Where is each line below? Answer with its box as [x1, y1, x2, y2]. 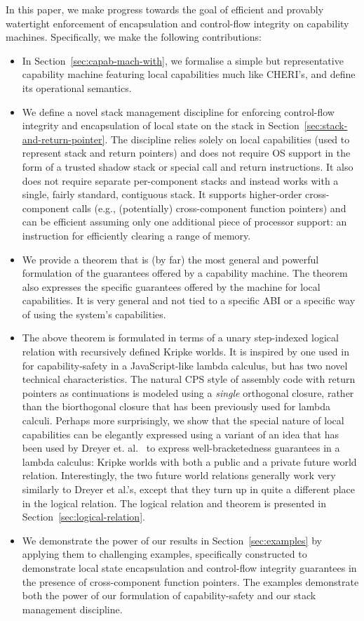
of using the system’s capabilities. [22, 306, 166, 321]
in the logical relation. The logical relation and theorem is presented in [22, 495, 326, 510]
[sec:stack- [304, 118, 348, 133]
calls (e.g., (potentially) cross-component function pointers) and [72, 200, 346, 215]
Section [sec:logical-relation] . [22, 509, 145, 524]
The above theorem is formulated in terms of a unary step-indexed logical [22, 330, 339, 345]
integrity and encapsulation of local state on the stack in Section [22, 118, 299, 133]
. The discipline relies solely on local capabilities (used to [105, 131, 350, 146]
